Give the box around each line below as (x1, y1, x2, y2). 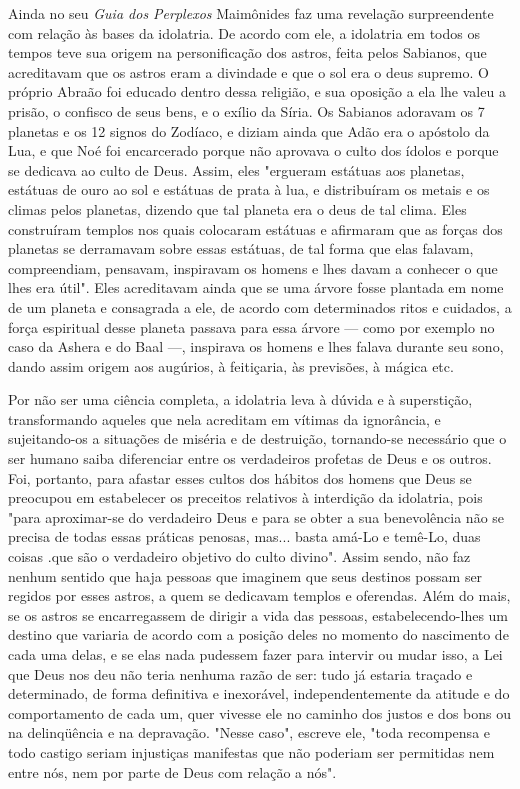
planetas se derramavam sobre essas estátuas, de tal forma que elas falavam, (8, 238, 474, 259)
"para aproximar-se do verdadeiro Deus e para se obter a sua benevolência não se (8, 506, 505, 527)
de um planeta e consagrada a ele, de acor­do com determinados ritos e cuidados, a (8, 296, 512, 317)
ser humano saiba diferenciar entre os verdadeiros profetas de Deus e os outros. (8, 448, 492, 469)
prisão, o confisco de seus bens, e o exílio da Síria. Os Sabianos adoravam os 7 (8, 100, 485, 121)
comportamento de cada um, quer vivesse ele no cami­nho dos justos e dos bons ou (8, 702, 512, 723)
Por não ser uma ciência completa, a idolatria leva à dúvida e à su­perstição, (8, 389, 473, 410)
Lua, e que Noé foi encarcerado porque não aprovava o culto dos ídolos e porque (8, 140, 499, 161)
